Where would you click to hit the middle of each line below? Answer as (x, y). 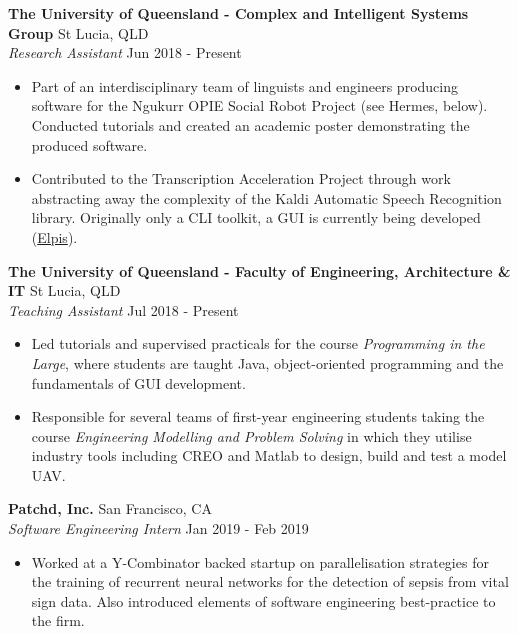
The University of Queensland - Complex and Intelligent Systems (238, 13)
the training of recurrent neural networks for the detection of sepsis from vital (270, 581)
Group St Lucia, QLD (78, 32)
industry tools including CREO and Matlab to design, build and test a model (269, 455)
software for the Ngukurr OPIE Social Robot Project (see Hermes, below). (259, 105)
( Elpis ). (54, 236)
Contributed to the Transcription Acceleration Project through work (241, 178)
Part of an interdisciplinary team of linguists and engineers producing (244, 85)
